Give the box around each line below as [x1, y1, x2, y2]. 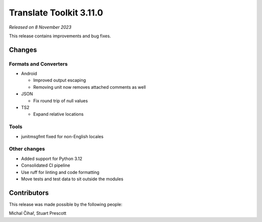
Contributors [9, 189, 49, 197]
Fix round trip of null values [33, 97, 88, 104]
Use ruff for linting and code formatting [21, 169, 99, 175]
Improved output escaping [33, 78, 86, 83]
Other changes [9, 145, 45, 152]
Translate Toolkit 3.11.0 [9, 7, 103, 18]
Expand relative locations [33, 111, 84, 117]
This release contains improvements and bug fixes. [9, 33, 111, 39]
